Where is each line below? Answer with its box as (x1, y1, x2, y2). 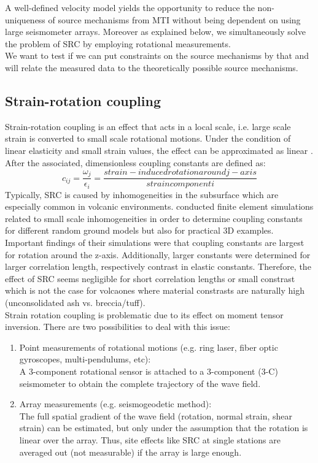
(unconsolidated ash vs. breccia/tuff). (5, 296, 145, 308)
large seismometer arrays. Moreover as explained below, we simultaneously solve (5, 25, 306, 38)
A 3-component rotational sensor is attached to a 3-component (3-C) (19, 364, 278, 377)
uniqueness (5, 13, 45, 26)
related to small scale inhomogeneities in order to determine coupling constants (5, 212, 303, 224)
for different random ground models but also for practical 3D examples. (5, 224, 274, 237)
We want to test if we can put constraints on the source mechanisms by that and (5, 49, 309, 62)
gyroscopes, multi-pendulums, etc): (19, 353, 151, 365)
